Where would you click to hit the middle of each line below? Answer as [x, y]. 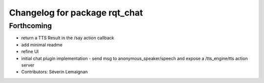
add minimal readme [42, 45]
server [28, 65]
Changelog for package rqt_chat [76, 13]
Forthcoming [31, 26]
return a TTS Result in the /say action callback [68, 38]
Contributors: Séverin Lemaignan [55, 72]
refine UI [30, 51]
